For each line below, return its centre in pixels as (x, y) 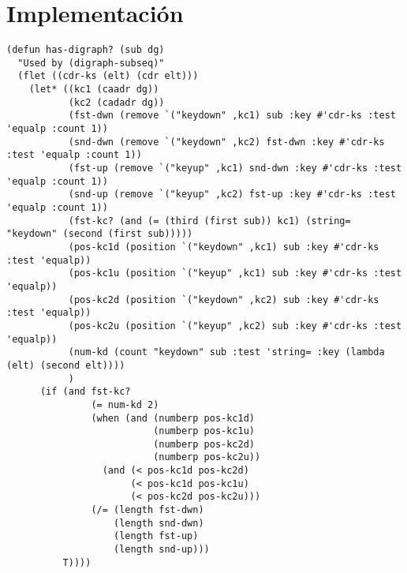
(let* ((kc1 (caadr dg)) (94, 90)
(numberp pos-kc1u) (204, 431)
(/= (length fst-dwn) (147, 510)
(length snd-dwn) (159, 523)
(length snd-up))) (162, 550)
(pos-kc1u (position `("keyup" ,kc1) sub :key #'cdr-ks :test (235, 273)
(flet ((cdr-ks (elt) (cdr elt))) (108, 76)
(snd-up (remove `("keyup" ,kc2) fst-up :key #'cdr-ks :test (232, 195)
